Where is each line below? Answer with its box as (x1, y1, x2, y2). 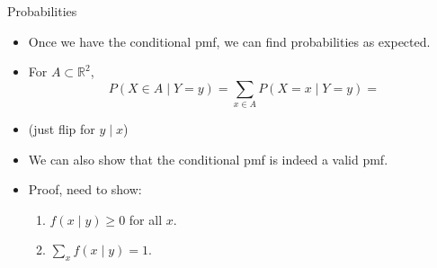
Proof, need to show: (28, 180, 142, 199)
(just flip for (28, 120, 95, 138)
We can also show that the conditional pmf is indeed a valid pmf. (28, 149, 388, 168)
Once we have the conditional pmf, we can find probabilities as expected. (28, 31, 431, 50)
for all (129, 210, 163, 228)
